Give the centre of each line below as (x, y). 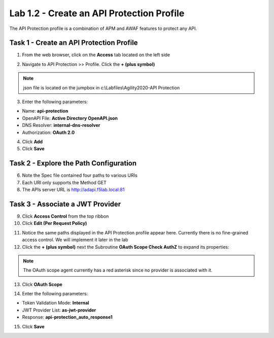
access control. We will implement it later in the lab (75, 240)
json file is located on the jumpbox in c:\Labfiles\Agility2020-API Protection (101, 88)
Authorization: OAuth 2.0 (48, 132)
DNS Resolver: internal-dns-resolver (61, 125)
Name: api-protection (45, 111)
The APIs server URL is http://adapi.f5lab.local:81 (73, 190)
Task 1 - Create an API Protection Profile (74, 43)
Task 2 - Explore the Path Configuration (73, 163)
